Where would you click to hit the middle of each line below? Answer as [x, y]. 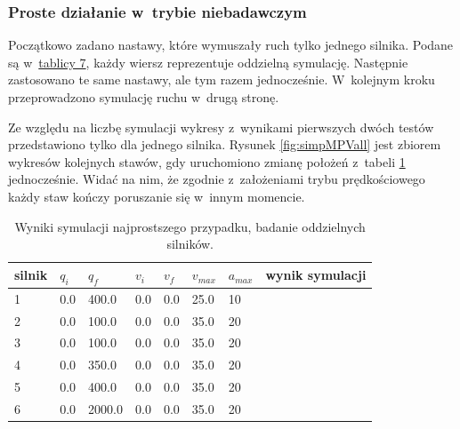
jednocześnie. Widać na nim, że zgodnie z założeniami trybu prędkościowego [217, 179]
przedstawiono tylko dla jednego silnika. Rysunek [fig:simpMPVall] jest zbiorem [225, 144]
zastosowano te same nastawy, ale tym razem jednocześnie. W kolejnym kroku [222, 79]
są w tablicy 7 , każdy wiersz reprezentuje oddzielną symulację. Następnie [208, 62]
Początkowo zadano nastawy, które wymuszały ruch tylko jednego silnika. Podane [231, 45]
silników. [190, 244]
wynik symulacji [316, 275]
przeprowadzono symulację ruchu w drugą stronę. [144, 97]
